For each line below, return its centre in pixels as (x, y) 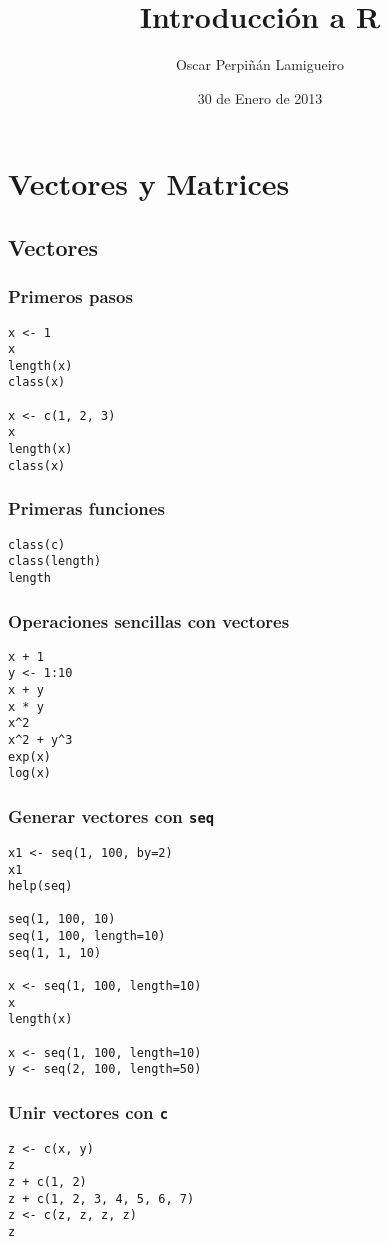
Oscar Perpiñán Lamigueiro (260, 64)
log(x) (29, 773)
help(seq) (40, 886)
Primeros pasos (70, 296)
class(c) (37, 544)
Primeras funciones (86, 508)
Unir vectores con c (88, 1111)
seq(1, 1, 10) (55, 952)
